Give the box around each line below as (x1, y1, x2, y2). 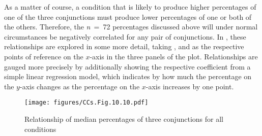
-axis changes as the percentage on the (19, 81, 140, 91)
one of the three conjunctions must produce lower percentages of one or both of (4, 11, 252, 22)
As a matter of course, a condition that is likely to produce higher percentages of (4, 2, 256, 12)
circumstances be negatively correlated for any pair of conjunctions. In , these (4, 31, 246, 42)
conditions (24, 123, 56, 134)
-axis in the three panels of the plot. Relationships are (90, 51, 258, 61)
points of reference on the (4, 51, 83, 61)
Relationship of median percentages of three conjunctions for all (24, 114, 224, 124)
